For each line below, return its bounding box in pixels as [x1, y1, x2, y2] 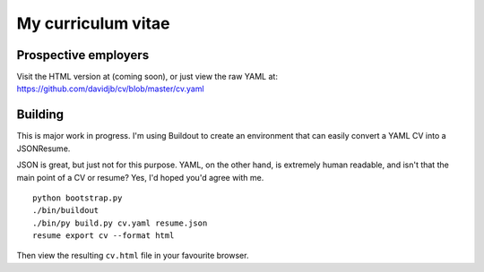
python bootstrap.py [32, 192, 123, 203]
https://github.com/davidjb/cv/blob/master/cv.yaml [16, 83, 205, 94]
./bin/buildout [32, 206, 99, 216]
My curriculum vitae [16, 13, 170, 33]
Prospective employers [16, 47, 150, 63]
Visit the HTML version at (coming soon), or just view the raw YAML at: [16, 72, 278, 82]
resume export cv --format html [32, 231, 175, 241]
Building [16, 107, 65, 123]
